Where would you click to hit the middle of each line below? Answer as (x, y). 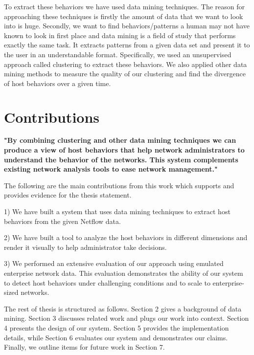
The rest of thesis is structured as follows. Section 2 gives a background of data (123, 308)
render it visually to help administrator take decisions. (85, 247)
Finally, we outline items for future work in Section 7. (84, 347)
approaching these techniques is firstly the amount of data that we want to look (124, 16)
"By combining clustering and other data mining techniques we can (120, 140)
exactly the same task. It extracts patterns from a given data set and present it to (127, 45)
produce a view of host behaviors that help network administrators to (124, 150)
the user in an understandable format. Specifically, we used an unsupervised (118, 54)
